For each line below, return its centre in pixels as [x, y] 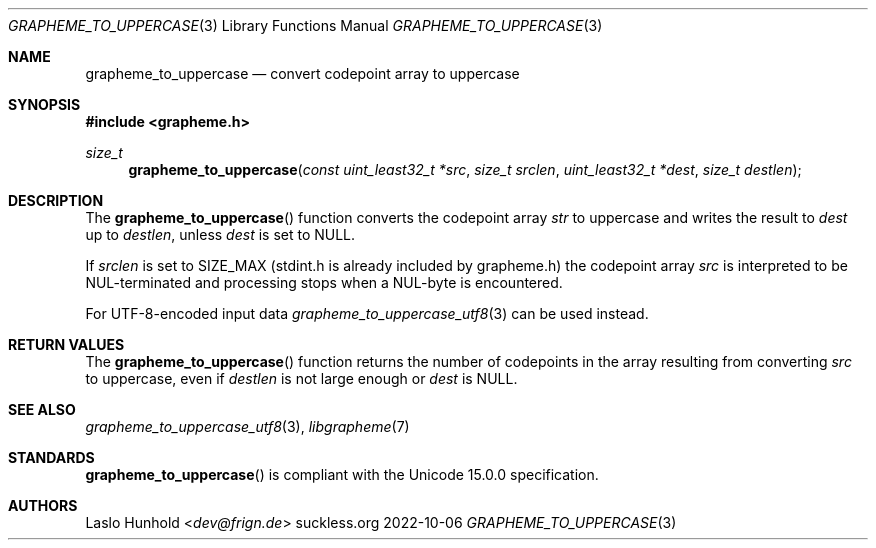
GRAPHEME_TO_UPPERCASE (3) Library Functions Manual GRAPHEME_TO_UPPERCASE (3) [305, 25]
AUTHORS [43, 505]
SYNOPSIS [44, 104]
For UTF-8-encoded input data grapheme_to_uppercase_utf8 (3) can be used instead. [367, 313]
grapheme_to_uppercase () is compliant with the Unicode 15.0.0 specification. [342, 474]
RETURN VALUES [66, 344]
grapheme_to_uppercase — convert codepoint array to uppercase [302, 73]
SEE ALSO [42, 409]
